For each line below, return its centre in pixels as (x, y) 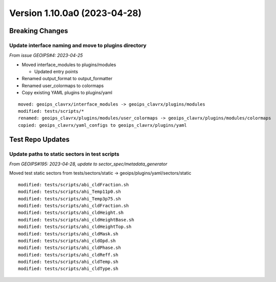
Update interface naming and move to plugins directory (78, 45)
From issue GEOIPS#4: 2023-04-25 (46, 56)
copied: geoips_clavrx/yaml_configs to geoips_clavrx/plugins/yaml (102, 125)
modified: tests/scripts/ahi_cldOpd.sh (67, 241)
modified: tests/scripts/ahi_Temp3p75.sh (69, 199)
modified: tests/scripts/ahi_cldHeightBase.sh (76, 220)
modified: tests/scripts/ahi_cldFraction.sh (74, 206)
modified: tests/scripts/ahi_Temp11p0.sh (69, 192)
